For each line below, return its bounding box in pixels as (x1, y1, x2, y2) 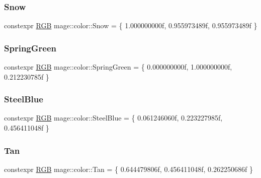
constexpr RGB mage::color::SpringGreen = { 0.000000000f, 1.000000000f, (4, 62, 232, 72)
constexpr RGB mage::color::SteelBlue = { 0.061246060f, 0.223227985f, (4, 112, 223, 123)
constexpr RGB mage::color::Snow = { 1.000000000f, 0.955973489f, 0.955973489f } (4, 20, 257, 31)
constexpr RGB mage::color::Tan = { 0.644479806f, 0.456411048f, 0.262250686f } (4, 163, 253, 174)
